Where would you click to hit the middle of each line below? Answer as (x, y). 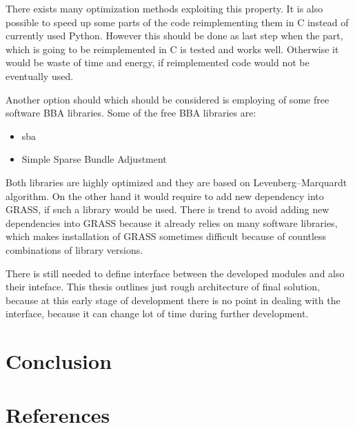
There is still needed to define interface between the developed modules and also (175, 273)
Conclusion (59, 361)
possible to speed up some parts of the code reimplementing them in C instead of (177, 22)
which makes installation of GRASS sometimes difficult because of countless (166, 236)
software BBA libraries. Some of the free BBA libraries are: (131, 113)
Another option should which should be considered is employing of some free (168, 99)
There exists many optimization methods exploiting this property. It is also (164, 8)
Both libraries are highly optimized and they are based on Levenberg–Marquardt (176, 182)
